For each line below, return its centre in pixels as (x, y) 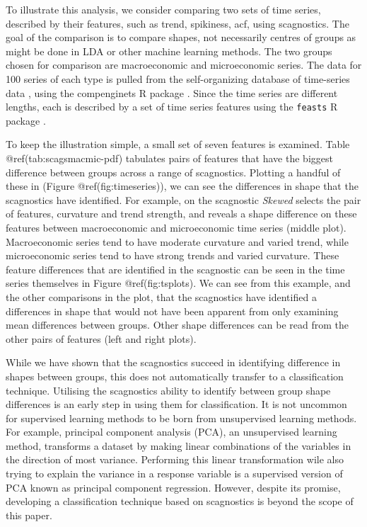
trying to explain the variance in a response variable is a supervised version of (174, 474)
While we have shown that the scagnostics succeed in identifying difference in (173, 362)
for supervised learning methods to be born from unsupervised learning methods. (181, 418)
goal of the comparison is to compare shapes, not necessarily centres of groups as (181, 37)
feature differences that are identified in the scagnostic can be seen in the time (175, 269)
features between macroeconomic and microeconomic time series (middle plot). (176, 227)
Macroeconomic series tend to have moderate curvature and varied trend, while (177, 241)
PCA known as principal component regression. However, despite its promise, (173, 487)
